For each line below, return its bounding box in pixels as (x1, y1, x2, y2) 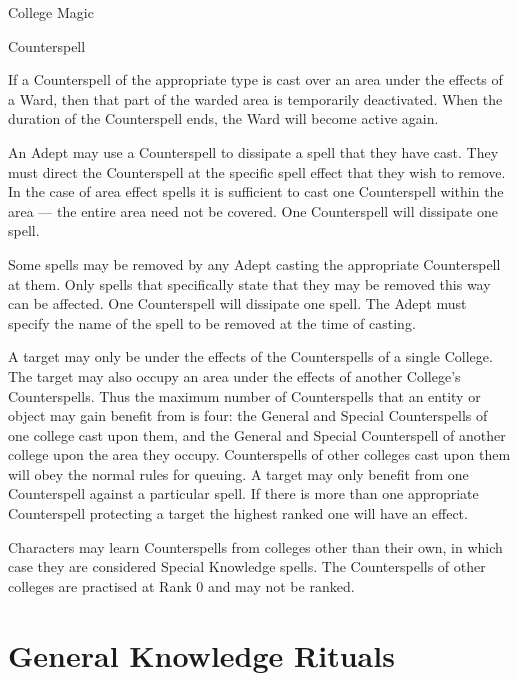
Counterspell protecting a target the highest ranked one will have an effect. (8, 503, 468, 524)
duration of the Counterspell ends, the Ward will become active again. (8, 108, 439, 129)
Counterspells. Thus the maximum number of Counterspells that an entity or (8, 385, 481, 406)
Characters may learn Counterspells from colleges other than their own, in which (8, 536, 503, 557)
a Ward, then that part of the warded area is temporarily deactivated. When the (8, 88, 503, 109)
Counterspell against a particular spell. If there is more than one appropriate (8, 483, 479, 504)
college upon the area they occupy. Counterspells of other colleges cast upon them (8, 444, 511, 465)
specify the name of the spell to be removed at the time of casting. (8, 312, 416, 333)
